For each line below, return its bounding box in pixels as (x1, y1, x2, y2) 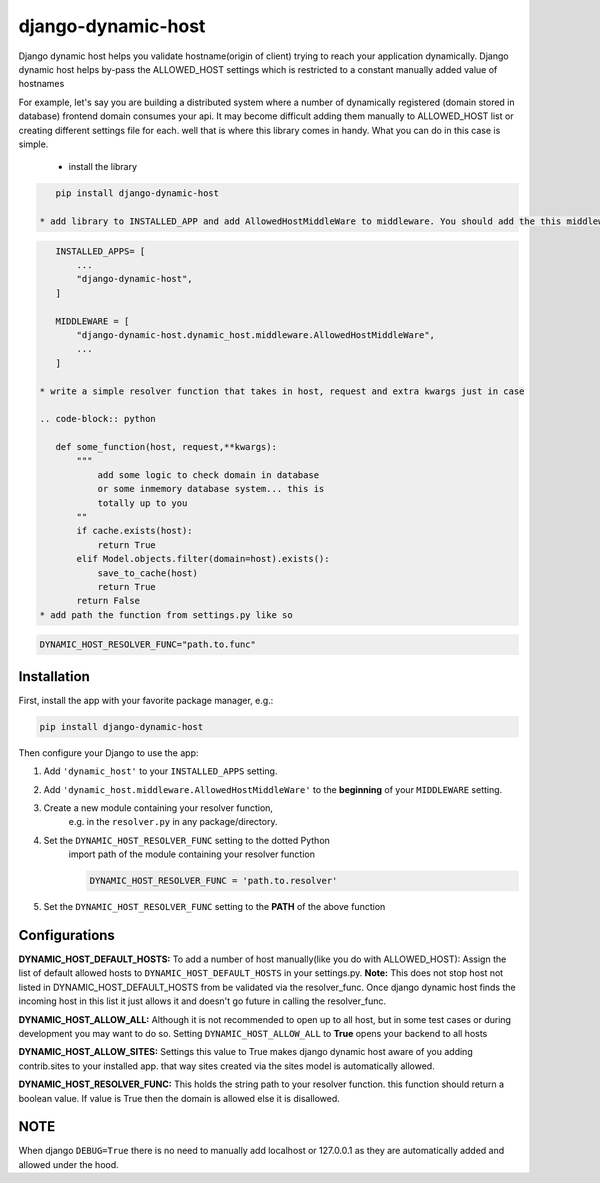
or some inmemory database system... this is (97, 483, 325, 495)
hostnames (18, 78, 65, 90)
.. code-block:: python (39, 413, 157, 425)
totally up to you (97, 497, 188, 509)
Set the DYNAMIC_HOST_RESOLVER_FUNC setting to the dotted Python (43, 834, 330, 846)
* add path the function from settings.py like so (39, 609, 294, 620)
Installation (18, 668, 90, 685)
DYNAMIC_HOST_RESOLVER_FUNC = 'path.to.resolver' (89, 875, 338, 887)
